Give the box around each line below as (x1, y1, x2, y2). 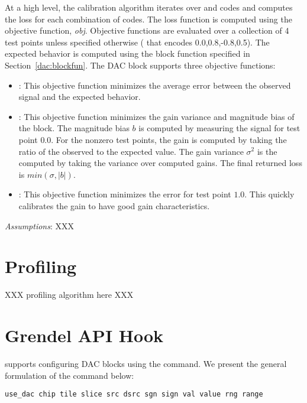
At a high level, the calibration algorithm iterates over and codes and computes (5, 1, 293, 13)
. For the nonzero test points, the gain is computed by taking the (51, 133, 287, 145)
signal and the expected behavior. (18, 90, 141, 103)
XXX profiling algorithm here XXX (5, 288, 134, 301)
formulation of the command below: (5, 369, 134, 381)
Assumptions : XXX (5, 219, 75, 232)
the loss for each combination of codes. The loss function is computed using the (5, 12, 292, 25)
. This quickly (244, 188, 295, 200)
